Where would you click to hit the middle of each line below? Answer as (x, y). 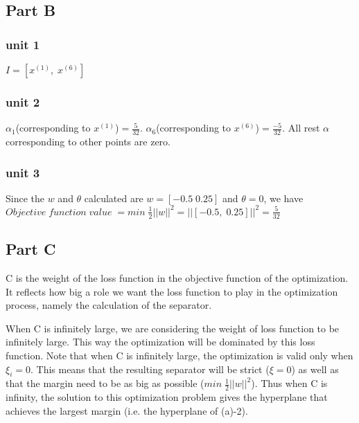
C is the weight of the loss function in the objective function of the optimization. (177, 277)
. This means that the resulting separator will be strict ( (150, 369)
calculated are (114, 198)
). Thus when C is (289, 383)
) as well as (315, 369)
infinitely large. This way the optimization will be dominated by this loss (160, 342)
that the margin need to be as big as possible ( (105, 383)
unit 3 (23, 172)
